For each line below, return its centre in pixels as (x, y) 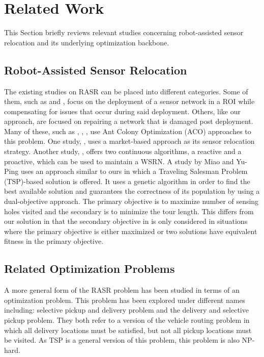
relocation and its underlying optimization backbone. (87, 42)
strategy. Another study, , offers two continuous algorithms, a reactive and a (123, 151)
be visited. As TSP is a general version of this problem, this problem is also (122, 340)
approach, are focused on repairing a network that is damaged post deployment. (129, 121)
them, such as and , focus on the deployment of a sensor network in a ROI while (129, 101)
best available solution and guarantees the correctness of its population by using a (132, 191)
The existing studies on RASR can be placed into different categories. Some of (126, 91)
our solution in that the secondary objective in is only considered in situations (126, 221)
